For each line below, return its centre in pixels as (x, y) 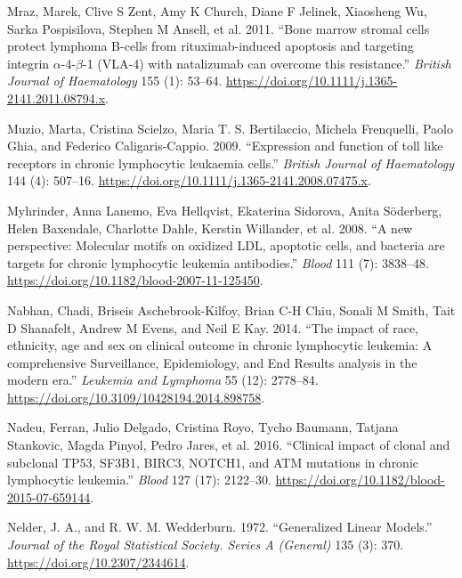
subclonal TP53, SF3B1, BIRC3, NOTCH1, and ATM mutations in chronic (213, 462)
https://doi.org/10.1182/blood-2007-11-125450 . (135, 280)
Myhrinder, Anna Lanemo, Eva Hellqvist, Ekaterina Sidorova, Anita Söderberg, (225, 210)
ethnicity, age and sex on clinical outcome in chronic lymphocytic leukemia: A (220, 345)
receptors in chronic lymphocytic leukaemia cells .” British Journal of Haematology (231, 163)
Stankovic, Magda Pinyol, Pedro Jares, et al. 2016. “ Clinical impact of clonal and (229, 445)
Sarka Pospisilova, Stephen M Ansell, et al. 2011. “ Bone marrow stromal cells (219, 28)
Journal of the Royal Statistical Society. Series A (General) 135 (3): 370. (206, 545)
